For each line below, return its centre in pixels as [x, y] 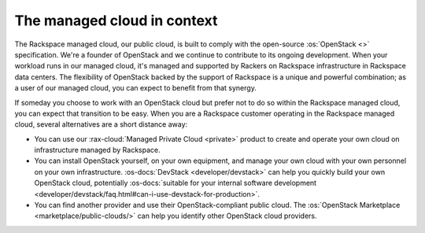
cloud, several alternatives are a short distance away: [101, 124]
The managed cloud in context [116, 20]
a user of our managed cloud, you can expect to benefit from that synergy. [136, 88]
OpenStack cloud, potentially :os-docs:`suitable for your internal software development [176, 183]
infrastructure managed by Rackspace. [97, 150]
